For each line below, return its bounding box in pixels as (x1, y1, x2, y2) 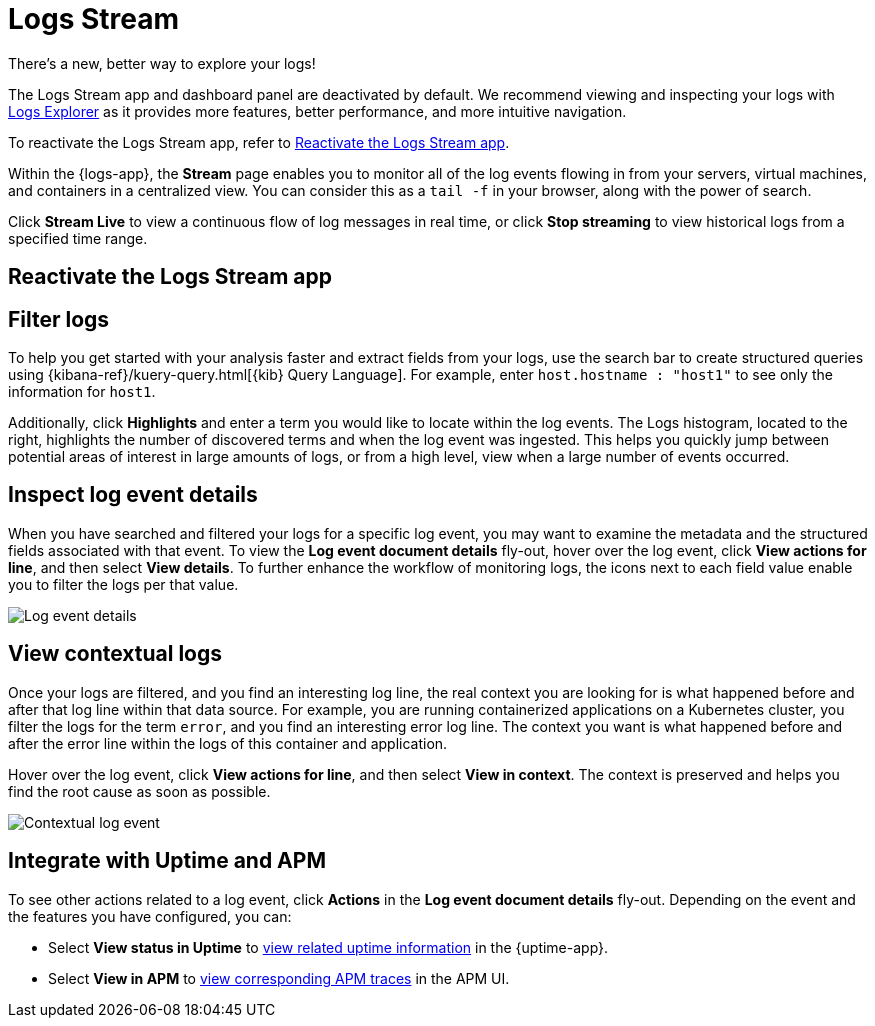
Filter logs (8, 306, 110, 332)
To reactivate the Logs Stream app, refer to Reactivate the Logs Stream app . (8, 133, 510, 151)
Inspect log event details (8, 482, 258, 508)
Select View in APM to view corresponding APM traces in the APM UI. (48, 969, 510, 987)
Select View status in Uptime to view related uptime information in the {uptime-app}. (48, 938, 609, 956)
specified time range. (8, 229, 148, 247)
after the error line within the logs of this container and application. (8, 734, 448, 752)
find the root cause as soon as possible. (8, 782, 271, 800)
